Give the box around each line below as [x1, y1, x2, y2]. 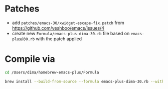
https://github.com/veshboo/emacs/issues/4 [12, 25, 105, 31]
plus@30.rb [12, 36, 35, 42]
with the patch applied [36, 36, 82, 42]
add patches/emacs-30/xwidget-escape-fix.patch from [12, 20, 125, 26]
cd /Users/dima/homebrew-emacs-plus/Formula [5, 70, 99, 75]
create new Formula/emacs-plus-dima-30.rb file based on [12, 30, 130, 36]
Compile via [5, 53, 56, 65]
